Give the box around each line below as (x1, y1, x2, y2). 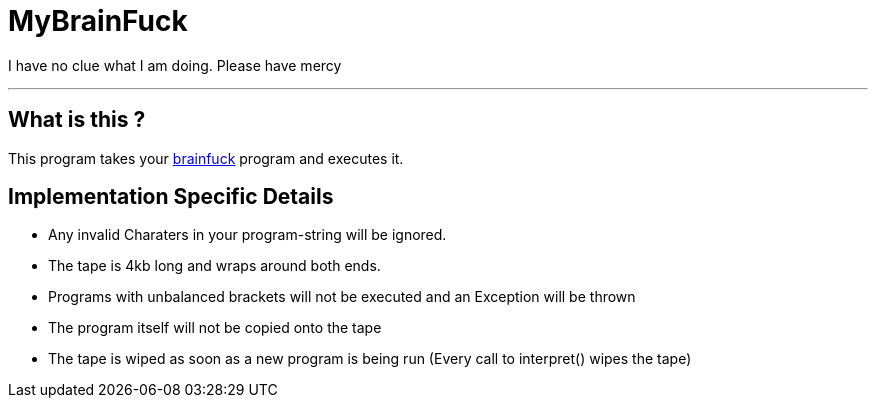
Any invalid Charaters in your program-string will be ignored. (48, 226, 447, 244)
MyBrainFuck (8, 4, 188, 38)
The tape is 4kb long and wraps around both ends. (48, 257, 381, 275)
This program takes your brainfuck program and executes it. (8, 149, 404, 167)
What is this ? (8, 107, 146, 133)
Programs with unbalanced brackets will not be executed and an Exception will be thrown (48, 288, 636, 306)
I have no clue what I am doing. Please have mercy (8, 56, 342, 74)
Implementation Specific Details (8, 184, 334, 210)
